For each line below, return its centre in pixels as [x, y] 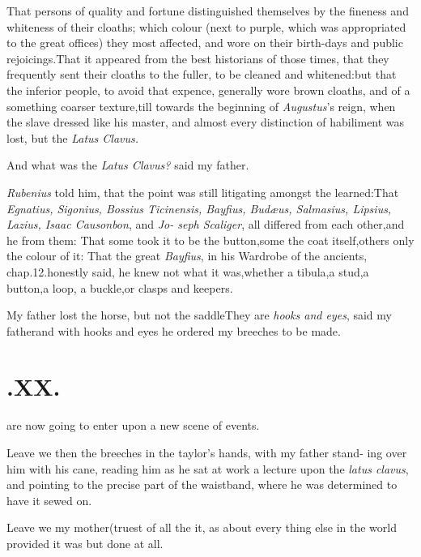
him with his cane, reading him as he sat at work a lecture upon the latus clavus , [208, 468]
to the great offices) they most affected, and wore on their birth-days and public [205, 43]
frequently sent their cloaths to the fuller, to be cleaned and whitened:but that [202, 74]
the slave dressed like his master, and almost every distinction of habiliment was [206, 122]
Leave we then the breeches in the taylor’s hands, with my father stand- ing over [207, 452]
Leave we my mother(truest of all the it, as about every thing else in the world [202, 527]
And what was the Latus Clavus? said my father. [128, 165]
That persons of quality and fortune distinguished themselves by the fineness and [208, 11]
